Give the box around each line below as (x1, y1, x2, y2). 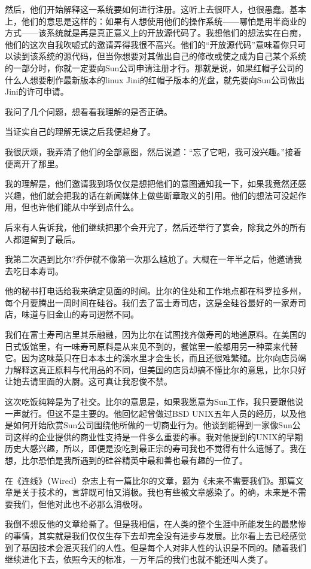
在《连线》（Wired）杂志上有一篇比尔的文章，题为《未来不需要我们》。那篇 (5, 474, 295, 486)
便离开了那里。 (5, 157, 63, 170)
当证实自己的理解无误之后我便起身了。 (5, 125, 155, 138)
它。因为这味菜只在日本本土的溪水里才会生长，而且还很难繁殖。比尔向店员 (5, 352, 298, 364)
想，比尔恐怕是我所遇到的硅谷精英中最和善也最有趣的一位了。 (5, 454, 248, 466)
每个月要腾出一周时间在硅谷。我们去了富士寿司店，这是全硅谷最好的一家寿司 (5, 296, 306, 308)
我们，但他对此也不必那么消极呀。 (13, 497, 147, 510)
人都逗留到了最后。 (5, 232, 80, 245)
